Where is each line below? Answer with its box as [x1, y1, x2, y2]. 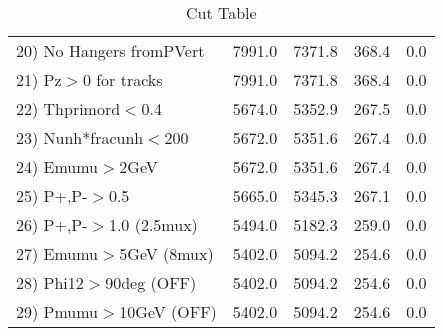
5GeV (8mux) [119, 242, 214, 265]
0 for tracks [82, 68, 163, 91]
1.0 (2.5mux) [108, 213, 198, 236]
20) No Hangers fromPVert [16, 39, 205, 62]
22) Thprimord [16, 97, 121, 120]
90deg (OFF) [105, 271, 197, 294]
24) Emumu [16, 155, 99, 178]
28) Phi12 [16, 271, 84, 294]
